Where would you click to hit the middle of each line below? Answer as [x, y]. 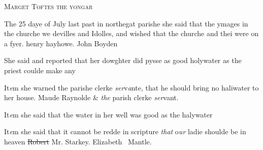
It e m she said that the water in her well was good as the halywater [108, 114]
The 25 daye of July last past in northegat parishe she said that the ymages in [126, 23]
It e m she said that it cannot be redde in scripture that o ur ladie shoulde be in [125, 131]
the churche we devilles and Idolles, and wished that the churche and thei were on [131, 33]
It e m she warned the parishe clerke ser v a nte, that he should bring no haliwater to [131, 87]
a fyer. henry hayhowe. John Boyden [61, 43]
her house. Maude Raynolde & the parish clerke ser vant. [91, 97]
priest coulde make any [40, 70]
